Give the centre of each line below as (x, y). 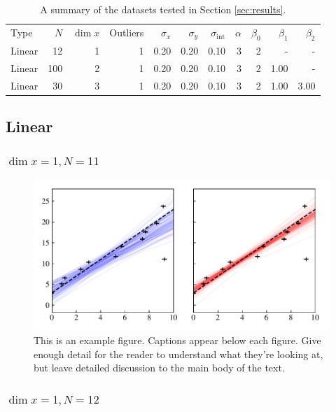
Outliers (127, 33)
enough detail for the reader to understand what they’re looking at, (178, 354)
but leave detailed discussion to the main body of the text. (159, 368)
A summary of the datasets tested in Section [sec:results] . (163, 9)
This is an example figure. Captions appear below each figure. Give (177, 340)
